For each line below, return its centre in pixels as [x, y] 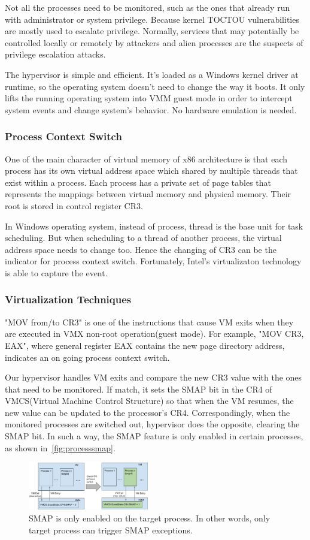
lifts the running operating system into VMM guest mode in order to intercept [149, 98]
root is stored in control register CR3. [74, 205]
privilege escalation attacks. [55, 54]
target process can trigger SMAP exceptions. [111, 530]
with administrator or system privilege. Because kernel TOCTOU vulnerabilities [152, 19]
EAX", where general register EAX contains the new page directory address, [145, 345]
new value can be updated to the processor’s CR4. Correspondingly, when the [148, 412]
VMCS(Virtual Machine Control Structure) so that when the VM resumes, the [149, 401]
